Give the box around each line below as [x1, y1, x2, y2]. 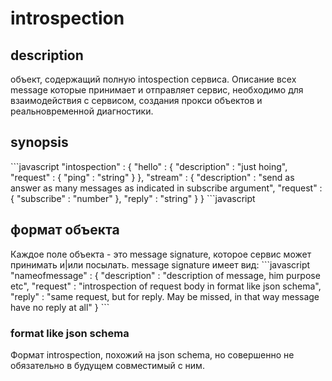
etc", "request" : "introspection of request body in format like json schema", [10, 280, 322, 292]
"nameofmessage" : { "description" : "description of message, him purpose [10, 269, 321, 281]
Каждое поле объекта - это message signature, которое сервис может [10, 248, 312, 260]
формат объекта [10, 222, 120, 239]
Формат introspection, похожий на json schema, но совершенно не [10, 348, 295, 361]
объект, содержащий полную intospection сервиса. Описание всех [10, 73, 297, 85]
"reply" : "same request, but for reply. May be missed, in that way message [10, 290, 320, 302]
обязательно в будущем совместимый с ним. [10, 359, 205, 371]
